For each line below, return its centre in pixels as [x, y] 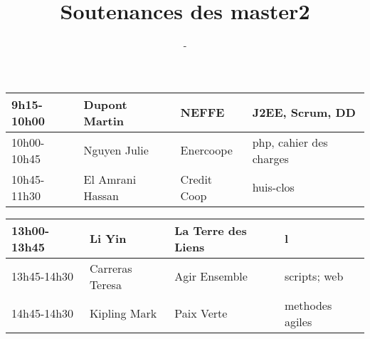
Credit [196, 179]
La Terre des [211, 230]
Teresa [105, 284]
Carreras [111, 268]
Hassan [101, 195]
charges [270, 158]
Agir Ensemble [211, 276]
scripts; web [314, 276]
